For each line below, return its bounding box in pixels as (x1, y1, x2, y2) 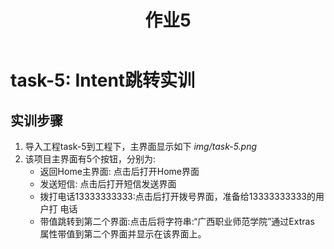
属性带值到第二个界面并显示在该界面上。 (39, 228, 207, 240)
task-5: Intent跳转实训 (10, 69, 196, 92)
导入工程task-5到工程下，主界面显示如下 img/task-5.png (24, 141, 258, 152)
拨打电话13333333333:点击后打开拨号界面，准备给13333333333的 (39, 191, 316, 202)
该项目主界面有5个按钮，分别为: (24, 153, 157, 165)
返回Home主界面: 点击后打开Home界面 (39, 166, 200, 177)
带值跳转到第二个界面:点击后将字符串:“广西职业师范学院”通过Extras (39, 216, 315, 227)
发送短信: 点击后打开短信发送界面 (39, 178, 177, 190)
